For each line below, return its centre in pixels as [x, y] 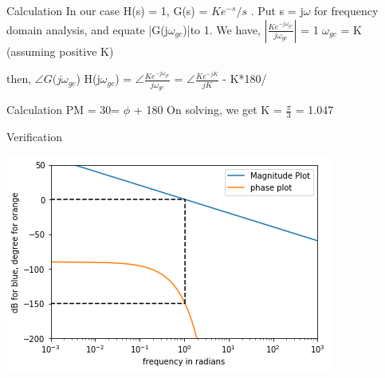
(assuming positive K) [60, 51]
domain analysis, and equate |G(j [87, 29]
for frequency [346, 10]
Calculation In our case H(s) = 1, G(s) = [107, 10]
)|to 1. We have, [222, 29]
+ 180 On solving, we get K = [208, 110]
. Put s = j [277, 10]
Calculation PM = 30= [63, 110]
